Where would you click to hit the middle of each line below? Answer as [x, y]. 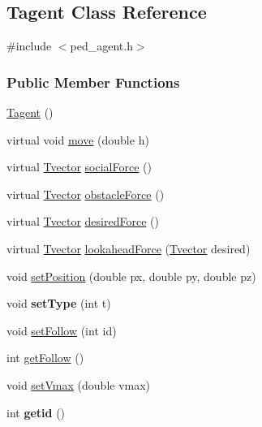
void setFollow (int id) [62, 330]
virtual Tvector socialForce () [79, 167]
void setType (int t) [59, 303]
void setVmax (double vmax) [79, 384]
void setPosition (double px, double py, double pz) [131, 276]
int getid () [36, 412]
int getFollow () [45, 358]
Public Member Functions [93, 82]
